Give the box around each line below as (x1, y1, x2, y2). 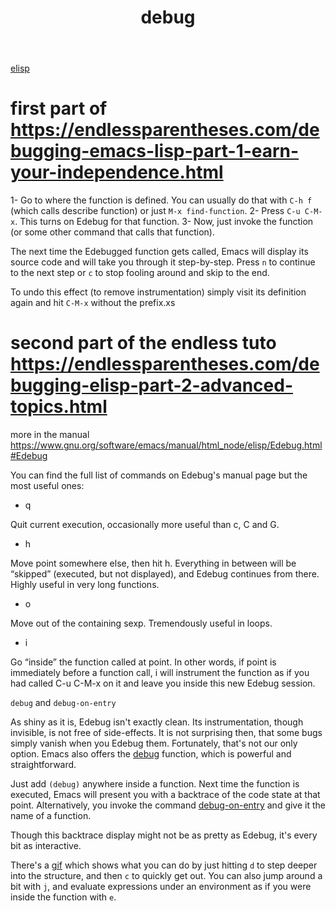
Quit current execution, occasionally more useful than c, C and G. (10, 519, 280, 531)
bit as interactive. (10, 840, 82, 852)
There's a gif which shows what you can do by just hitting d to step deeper (10, 859, 318, 871)
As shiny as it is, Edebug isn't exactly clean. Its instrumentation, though (10, 716, 304, 728)
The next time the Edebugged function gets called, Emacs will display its (10, 246, 309, 258)
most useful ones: (10, 480, 85, 492)
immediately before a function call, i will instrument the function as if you (10, 667, 310, 679)
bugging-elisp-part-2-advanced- (10, 374, 294, 397)
